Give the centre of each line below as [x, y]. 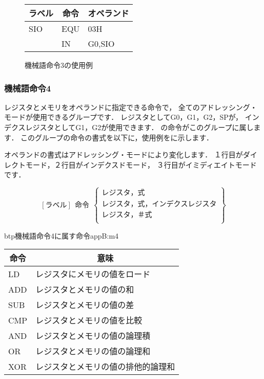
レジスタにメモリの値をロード [93, 274]
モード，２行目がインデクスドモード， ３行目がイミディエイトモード [141, 164]
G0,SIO [101, 43]
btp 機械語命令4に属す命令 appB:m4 [62, 235]
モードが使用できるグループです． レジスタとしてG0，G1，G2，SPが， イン [132, 117]
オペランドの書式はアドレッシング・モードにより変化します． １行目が [124, 155]
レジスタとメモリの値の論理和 [93, 351]
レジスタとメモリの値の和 [85, 290]
